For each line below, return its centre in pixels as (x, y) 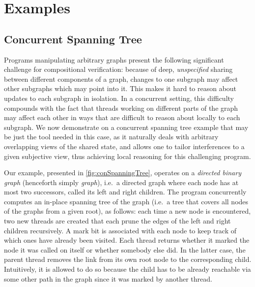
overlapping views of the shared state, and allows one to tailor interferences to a (124, 146)
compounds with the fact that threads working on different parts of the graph (121, 108)
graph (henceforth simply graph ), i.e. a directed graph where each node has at (121, 182)
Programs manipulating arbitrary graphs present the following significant (114, 59)
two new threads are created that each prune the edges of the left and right (117, 221)
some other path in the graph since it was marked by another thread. (108, 278)
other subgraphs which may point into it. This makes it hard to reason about (120, 88)
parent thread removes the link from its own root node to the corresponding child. (128, 259)
